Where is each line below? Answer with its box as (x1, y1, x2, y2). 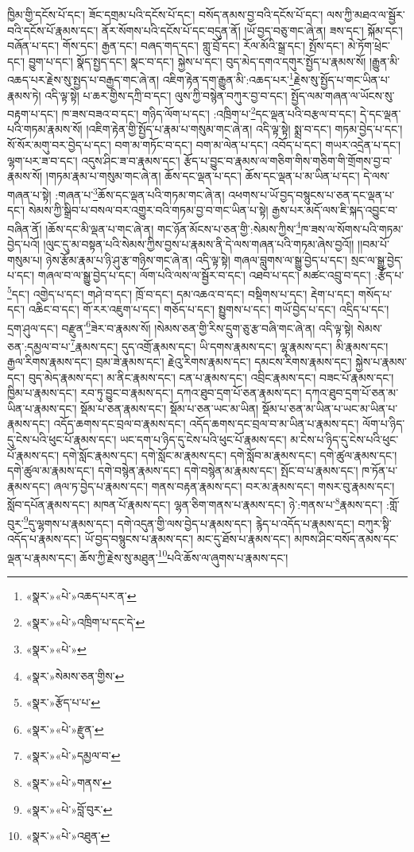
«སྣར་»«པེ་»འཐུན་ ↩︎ (25, 827, 110, 844)
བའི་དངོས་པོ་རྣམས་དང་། (7, 21, 99, 38)
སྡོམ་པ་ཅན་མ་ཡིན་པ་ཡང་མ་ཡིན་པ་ (261, 399, 398, 416)
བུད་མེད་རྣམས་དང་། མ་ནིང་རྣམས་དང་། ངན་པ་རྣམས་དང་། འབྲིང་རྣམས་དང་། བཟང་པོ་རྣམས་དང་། (28, 368, 394, 385)
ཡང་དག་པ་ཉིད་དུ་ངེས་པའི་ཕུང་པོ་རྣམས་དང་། (119, 431, 287, 448)
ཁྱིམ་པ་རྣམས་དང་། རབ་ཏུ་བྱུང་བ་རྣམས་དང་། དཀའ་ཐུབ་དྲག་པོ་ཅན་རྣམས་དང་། (7, 384, 302, 401)
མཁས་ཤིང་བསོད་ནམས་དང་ (294, 530, 399, 546)
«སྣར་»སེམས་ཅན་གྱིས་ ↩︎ (25, 667, 125, 684)
